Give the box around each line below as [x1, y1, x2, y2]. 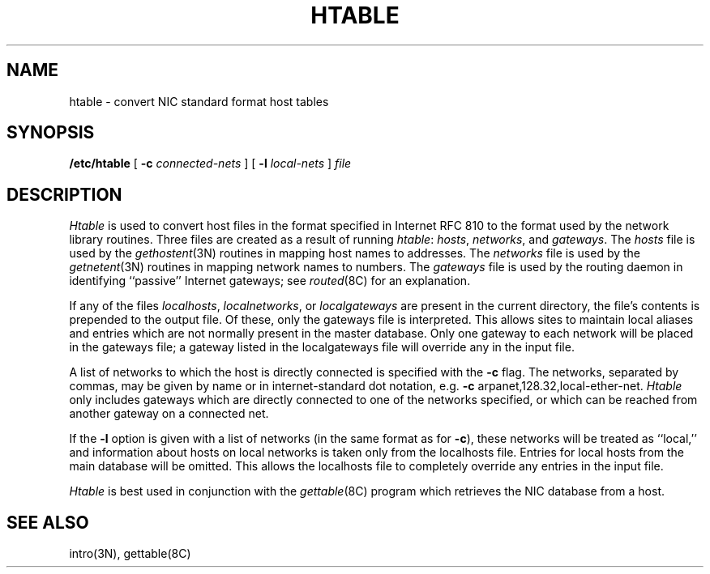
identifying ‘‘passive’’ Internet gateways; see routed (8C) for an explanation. [69, 274, 471, 288]
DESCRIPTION [6, 184, 122, 205]
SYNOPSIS [6, 122, 95, 143]
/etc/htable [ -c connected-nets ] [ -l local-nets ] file [69, 156, 352, 171]
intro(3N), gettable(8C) [69, 546, 191, 561]
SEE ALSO [6, 512, 89, 533]
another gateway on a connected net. [69, 406, 269, 421]
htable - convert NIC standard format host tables [69, 94, 329, 108]
